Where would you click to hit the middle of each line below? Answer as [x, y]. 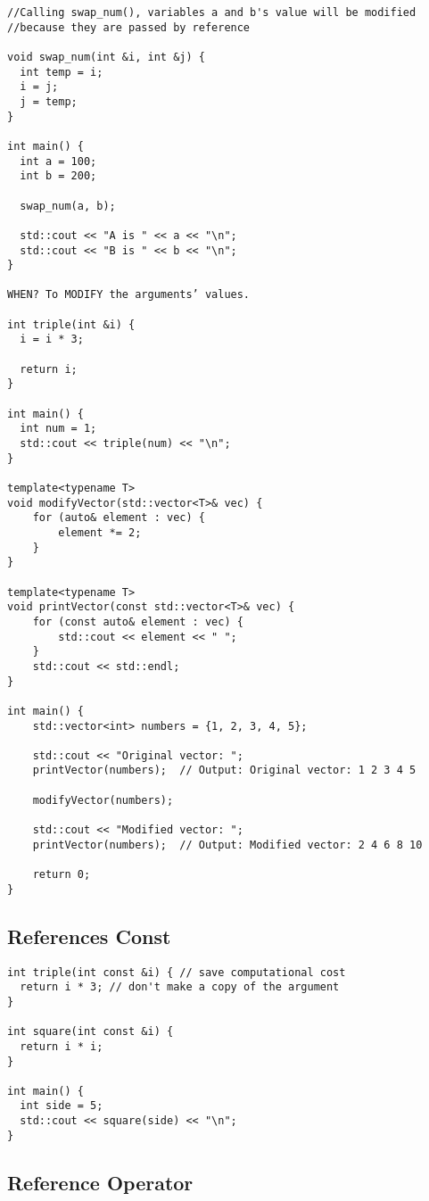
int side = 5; [62, 1106]
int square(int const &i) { [91, 1032]
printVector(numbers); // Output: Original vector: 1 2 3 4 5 [224, 770]
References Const [89, 936]
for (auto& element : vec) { [119, 518]
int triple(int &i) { [71, 324]
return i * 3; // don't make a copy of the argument [180, 987]
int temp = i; [62, 72]
